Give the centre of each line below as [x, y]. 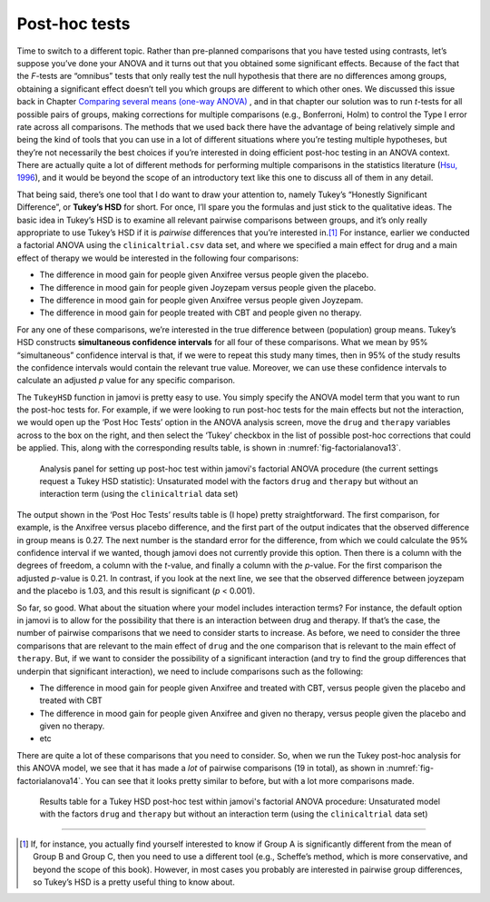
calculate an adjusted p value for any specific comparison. [126, 381]
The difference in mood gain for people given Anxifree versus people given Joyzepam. [201, 300]
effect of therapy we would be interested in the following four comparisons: [158, 258]
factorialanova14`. [50, 780]
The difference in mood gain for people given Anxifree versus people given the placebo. [204, 275]
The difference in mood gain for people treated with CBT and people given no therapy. [201, 312]
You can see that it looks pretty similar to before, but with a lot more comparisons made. [250, 780]
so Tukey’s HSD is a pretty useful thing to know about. [134, 882]
